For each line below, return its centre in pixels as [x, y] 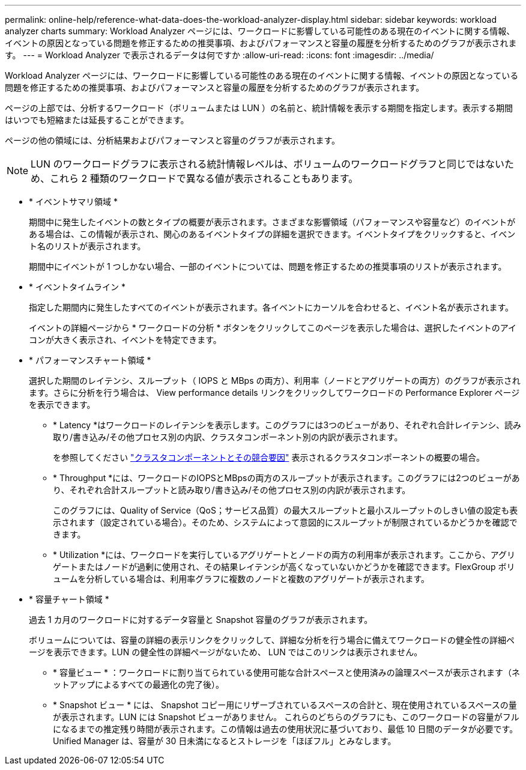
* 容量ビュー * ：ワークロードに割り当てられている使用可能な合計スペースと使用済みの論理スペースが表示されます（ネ [287, 672]
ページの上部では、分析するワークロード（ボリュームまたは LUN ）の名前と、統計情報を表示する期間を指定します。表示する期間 [259, 108]
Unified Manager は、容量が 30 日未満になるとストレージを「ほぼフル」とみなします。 [225, 741]
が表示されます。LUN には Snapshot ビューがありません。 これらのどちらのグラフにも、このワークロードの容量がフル [286, 717]
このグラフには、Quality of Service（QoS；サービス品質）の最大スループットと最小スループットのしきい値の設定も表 [286, 510]
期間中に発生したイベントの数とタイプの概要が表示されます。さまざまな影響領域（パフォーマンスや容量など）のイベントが [272, 222]
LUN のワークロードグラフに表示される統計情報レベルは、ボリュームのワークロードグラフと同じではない [268, 164]
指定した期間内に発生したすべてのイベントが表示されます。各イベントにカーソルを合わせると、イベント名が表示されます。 [271, 307]
